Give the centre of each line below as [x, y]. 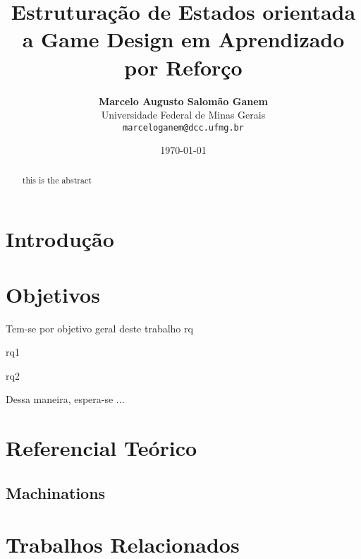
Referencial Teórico [102, 448]
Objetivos [53, 294]
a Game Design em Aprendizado [183, 39]
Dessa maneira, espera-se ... [65, 399]
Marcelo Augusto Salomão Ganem [183, 101]
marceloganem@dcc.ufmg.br [183, 127]
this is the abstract [57, 180]
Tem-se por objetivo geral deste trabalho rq [99, 328]
